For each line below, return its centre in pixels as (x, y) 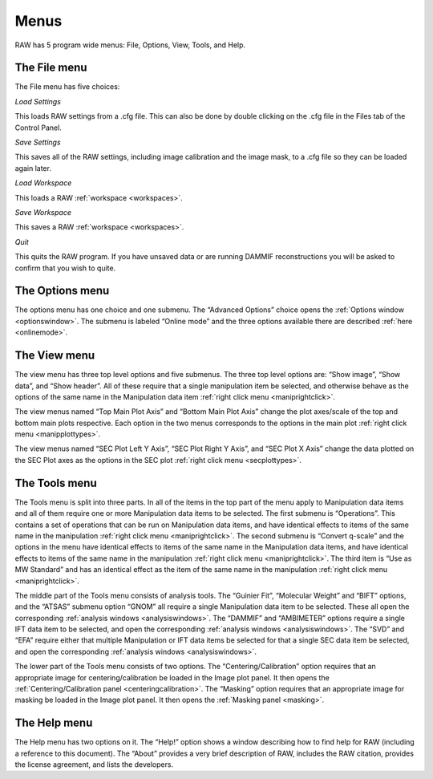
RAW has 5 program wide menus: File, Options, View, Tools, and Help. (130, 45)
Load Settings (38, 101)
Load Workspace (43, 183)
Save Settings (38, 142)
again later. (33, 168)
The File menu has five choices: (67, 87)
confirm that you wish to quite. (65, 268)
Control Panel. (38, 128)
